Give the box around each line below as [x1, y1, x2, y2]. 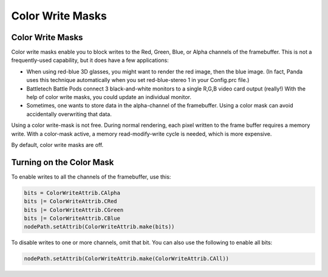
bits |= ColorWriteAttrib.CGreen [24, 207, 124, 213]
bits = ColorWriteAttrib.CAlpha [24, 189, 121, 196]
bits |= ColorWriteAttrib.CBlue [24, 215, 121, 222]
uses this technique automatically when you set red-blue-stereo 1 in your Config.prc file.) [26, 77, 250, 84]
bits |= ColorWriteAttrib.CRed [24, 198, 118, 205]
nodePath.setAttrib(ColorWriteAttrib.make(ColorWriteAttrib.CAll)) [24, 255, 230, 262]
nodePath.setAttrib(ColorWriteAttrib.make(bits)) [24, 224, 175, 230]
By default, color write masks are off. [11, 141, 104, 148]
